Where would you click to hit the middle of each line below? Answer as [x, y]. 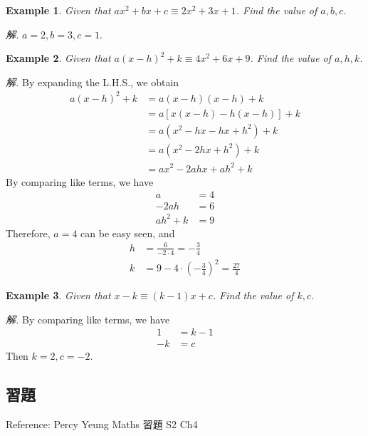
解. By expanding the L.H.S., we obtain [93, 82]
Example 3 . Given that [58, 295]
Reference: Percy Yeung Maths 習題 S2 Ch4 [102, 424]
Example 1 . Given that [58, 10]
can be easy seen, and [128, 233]
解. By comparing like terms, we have [88, 319]
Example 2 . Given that [58, 58]
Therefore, [28, 233]
